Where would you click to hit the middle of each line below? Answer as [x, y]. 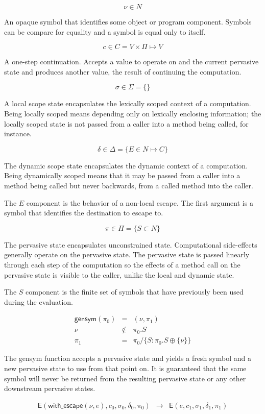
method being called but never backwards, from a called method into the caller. [129, 185]
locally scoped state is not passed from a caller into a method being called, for [126, 123]
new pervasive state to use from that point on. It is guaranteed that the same [125, 368]
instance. [18, 133]
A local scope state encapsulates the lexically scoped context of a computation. [128, 103]
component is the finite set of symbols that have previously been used [135, 292]
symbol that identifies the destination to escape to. [84, 213]
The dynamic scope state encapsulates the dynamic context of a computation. [126, 165]
